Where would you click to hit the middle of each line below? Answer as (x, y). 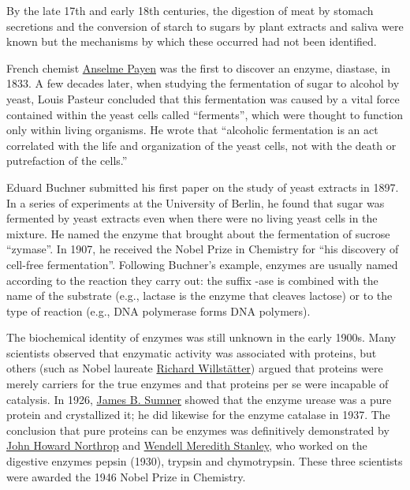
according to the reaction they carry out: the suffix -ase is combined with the (192, 280)
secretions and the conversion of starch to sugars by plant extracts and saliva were (205, 26)
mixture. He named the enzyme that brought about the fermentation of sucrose (198, 233)
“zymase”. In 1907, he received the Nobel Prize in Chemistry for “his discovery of (203, 249)
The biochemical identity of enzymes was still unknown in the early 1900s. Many (201, 337)
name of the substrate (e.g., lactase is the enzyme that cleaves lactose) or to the (199, 295)
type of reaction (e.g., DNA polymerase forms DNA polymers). (158, 310)
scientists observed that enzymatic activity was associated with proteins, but (192, 352)
